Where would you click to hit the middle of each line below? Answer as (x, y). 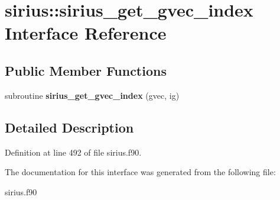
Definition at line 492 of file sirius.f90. (73, 152)
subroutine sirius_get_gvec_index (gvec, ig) (92, 95)
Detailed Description (69, 127)
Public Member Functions (86, 70)
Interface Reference (86, 33)
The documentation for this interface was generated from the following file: (140, 172)
